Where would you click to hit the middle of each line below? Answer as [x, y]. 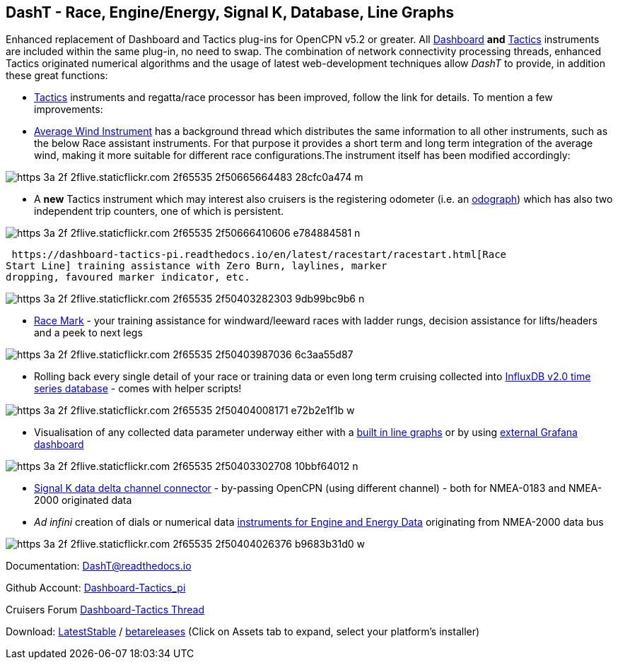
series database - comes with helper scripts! [138, 389]
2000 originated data [83, 500]
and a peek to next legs [88, 333]
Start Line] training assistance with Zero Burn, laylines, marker [197, 266]
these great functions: [57, 76]
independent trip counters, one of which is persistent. [159, 211]
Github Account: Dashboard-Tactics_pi [96, 588]
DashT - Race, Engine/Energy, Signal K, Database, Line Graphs [230, 12]
